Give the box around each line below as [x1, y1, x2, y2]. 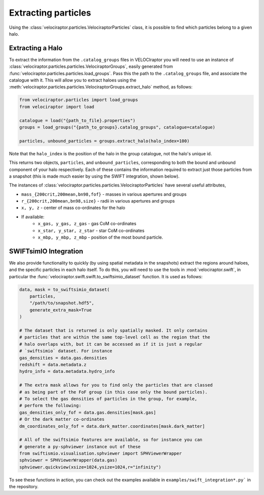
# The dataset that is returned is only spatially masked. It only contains [19, 328, 208, 333]
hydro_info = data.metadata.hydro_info [19, 369, 115, 374]
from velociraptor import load [19, 104, 95, 109]
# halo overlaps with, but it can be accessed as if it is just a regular [19, 341, 203, 347]
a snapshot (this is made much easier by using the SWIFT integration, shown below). [9, 173, 180, 179]
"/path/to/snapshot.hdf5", [29, 300, 95, 306]
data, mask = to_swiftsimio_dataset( [19, 287, 110, 292]
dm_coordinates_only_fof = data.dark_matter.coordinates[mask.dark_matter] [19, 423, 205, 429]
